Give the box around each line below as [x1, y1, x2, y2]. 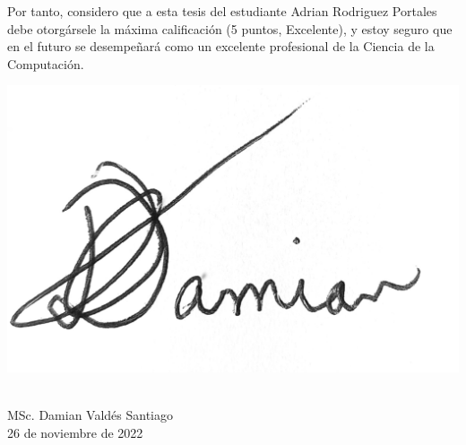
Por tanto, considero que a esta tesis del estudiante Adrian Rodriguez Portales [7, 2, 437, 20]
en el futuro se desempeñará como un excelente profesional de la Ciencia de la [7, 37, 435, 56]
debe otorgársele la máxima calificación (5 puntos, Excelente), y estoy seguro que [7, 19, 453, 38]
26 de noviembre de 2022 [7, 423, 143, 441]
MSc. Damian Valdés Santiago [7, 405, 174, 423]
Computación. [7, 54, 84, 73]
